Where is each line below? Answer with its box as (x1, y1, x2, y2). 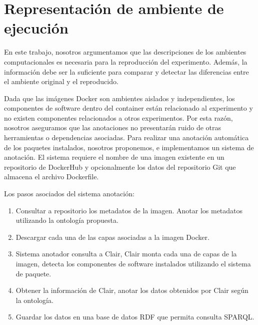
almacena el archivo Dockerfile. (4, 171, 99, 182)
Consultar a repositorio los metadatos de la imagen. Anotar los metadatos (15, 205, 243, 215)
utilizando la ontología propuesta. (15, 215, 118, 225)
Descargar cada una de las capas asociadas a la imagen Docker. (15, 231, 209, 242)
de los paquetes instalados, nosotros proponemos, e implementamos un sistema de (4, 142, 254, 152)
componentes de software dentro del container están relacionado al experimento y (4, 103, 253, 113)
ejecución (4, 18, 68, 38)
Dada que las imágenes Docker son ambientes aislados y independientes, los (4, 93, 235, 103)
